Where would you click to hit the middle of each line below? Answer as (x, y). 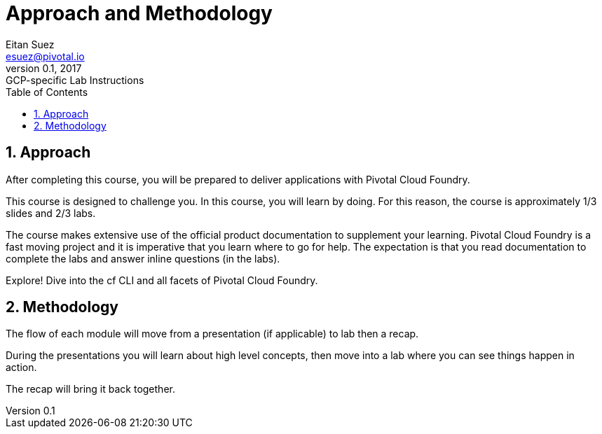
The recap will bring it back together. (90, 389)
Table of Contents (47, 92)
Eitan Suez (30, 44)
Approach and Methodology (139, 13)
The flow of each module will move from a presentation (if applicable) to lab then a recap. (212, 334)
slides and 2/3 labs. (51, 213)
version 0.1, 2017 (44, 68)
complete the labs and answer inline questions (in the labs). (143, 258)
